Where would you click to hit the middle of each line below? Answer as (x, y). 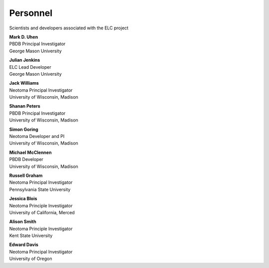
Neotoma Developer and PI (37, 136)
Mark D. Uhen (24, 37)
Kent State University (31, 236)
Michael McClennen (30, 152)
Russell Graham (26, 175)
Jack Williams (24, 83)
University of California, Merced (42, 212)
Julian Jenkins (25, 60)
